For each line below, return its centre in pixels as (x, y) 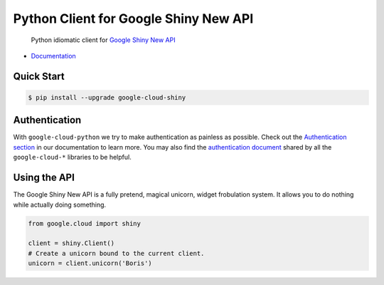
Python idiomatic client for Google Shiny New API (103, 40)
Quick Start (39, 76)
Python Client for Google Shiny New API (133, 19)
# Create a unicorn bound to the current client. (116, 253)
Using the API (44, 178)
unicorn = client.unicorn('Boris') (90, 263)
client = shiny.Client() (71, 243)
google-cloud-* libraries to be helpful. (72, 157)
